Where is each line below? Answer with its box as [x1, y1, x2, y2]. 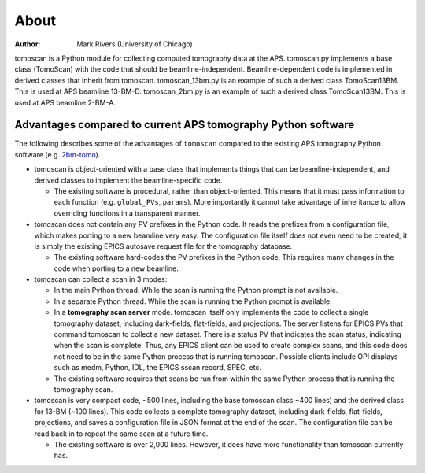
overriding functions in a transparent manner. [54, 209, 201, 218]
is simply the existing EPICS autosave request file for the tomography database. [34, 241, 293, 251]
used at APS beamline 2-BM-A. [14, 98, 116, 107]
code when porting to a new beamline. [54, 264, 179, 273]
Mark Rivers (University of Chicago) [76, 39, 193, 49]
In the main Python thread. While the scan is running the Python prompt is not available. [54, 286, 338, 295]
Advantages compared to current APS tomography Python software [14, 118, 355, 131]
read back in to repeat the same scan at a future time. [34, 429, 209, 438]
